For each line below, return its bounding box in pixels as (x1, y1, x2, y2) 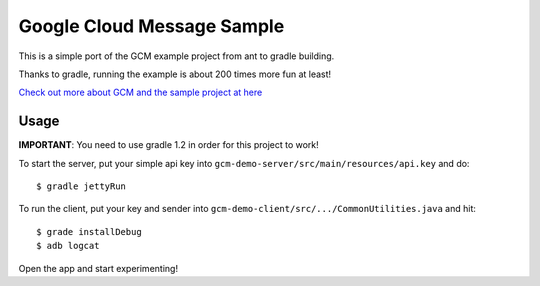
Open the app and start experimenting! (18, 262, 179, 274)
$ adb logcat (36, 240, 100, 252)
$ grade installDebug (36, 226, 142, 237)
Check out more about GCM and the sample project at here (18, 86, 263, 99)
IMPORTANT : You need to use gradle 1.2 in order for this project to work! (18, 139, 319, 151)
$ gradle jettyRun (36, 181, 127, 192)
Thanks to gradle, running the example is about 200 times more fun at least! (18, 68, 332, 80)
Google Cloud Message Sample (18, 15, 285, 37)
